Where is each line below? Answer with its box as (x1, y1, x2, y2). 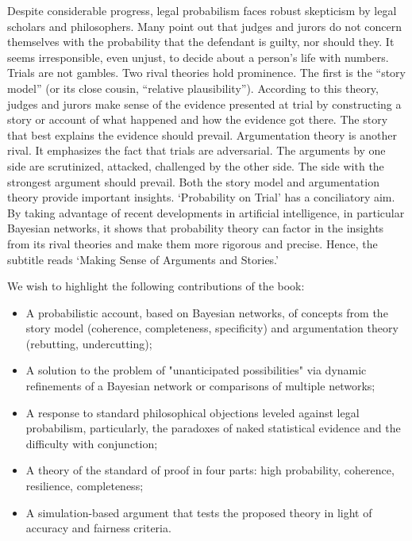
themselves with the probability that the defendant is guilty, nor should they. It (7, 33, 395, 50)
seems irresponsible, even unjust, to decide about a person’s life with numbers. (7, 48, 389, 65)
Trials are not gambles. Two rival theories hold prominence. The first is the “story (7, 64, 406, 81)
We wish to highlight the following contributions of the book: (7, 278, 305, 294)
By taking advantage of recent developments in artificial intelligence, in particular (7, 204, 405, 221)
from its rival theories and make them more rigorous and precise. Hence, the (7, 235, 378, 251)
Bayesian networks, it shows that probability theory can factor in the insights (7, 220, 384, 236)
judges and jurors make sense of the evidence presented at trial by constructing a (7, 95, 402, 112)
